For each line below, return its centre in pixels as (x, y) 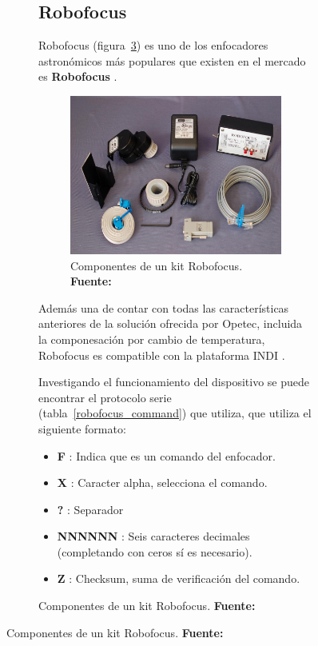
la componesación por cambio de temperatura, (152, 339)
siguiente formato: (82, 428)
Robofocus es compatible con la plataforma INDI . (162, 355)
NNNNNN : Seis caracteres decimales (153, 536)
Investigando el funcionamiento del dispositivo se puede (174, 382)
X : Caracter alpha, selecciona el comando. (162, 483)
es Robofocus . (78, 76)
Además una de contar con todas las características (164, 307)
